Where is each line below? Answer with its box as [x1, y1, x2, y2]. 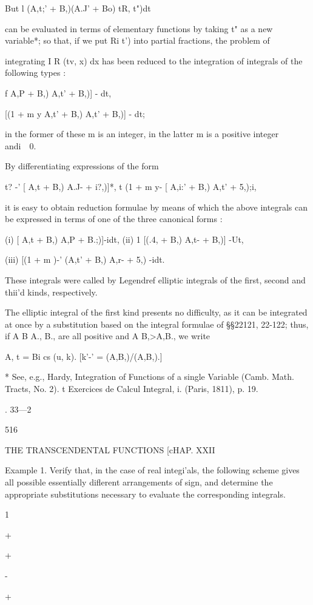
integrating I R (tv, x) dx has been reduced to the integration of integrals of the [5, 54, 303, 67]
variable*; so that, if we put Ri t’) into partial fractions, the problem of [5, 34, 270, 47]
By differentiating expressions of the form [5, 160, 159, 172]
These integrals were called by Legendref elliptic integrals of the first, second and [5, 273, 306, 286]
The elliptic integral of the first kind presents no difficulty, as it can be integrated [5, 306, 308, 319]
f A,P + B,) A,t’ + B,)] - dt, [5, 86, 112, 99]
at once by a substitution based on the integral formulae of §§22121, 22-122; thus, [5, 317, 309, 330]
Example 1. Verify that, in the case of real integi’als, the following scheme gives [5, 464, 300, 476]
